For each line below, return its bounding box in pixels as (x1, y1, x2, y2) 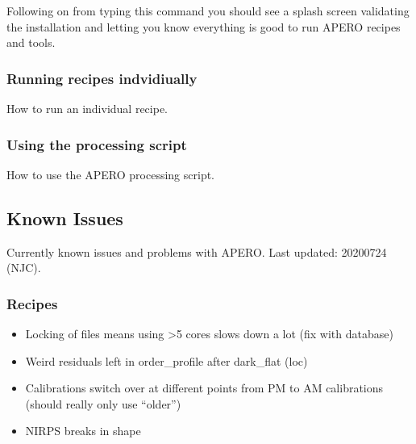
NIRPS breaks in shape (25, 422, 141, 439)
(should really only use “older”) (25, 395, 181, 412)
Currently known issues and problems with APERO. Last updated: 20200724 (6, 243, 387, 260)
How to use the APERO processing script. (6, 165, 215, 182)
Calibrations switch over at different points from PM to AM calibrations (25, 379, 384, 396)
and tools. (6, 34, 56, 51)
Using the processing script (6, 134, 187, 154)
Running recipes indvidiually (6, 68, 198, 88)
